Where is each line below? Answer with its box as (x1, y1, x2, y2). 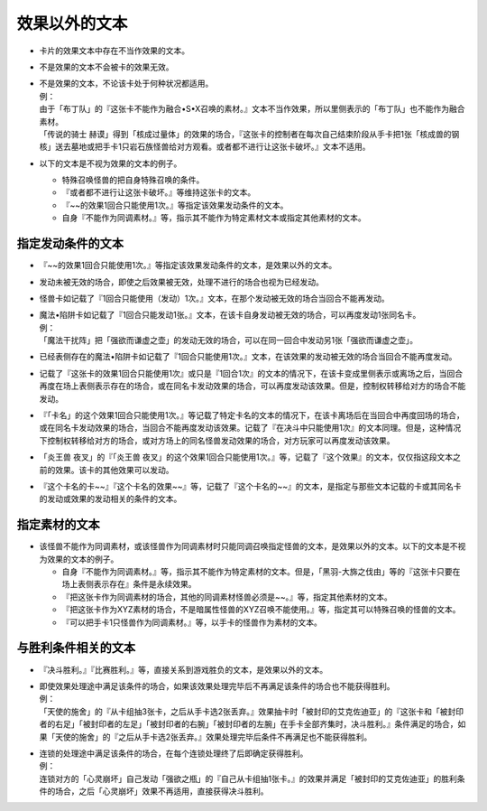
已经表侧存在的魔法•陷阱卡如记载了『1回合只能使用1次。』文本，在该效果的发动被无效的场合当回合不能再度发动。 (39, 351, 457, 362)
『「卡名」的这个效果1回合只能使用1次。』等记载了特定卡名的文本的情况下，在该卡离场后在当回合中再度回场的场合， (39, 410, 464, 421)
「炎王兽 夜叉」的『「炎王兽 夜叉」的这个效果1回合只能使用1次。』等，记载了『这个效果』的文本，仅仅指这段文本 (39, 452, 454, 462)
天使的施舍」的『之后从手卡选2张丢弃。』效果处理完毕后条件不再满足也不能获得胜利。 (54, 732, 372, 742)
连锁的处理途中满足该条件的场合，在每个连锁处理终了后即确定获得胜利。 (39, 748, 308, 759)
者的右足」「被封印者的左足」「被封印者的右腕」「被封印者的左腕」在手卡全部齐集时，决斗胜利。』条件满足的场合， (39, 719, 458, 730)
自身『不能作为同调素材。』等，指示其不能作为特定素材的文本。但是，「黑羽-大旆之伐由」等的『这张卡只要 (61, 566, 453, 577)
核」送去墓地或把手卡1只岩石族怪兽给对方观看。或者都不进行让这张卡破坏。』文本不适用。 (39, 141, 371, 153)
